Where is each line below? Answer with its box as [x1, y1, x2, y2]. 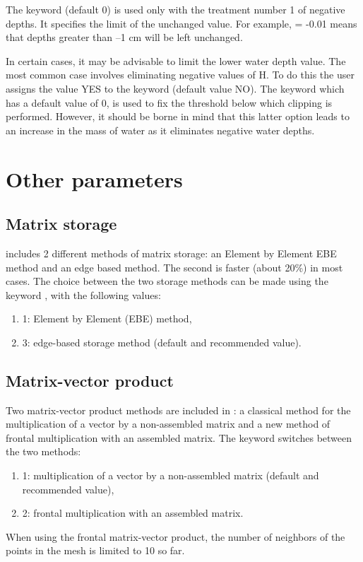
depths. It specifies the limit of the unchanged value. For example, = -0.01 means [6, 16, 357, 30]
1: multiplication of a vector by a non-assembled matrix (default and [22, 468, 319, 483]
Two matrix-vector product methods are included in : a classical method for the [6, 402, 351, 417]
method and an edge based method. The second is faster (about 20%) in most [6, 259, 343, 274]
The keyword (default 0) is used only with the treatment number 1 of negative [6, 2, 345, 16]
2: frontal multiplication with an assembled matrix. [22, 505, 244, 520]
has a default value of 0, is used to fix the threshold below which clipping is [6, 95, 333, 110]
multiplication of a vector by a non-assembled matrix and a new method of [6, 416, 331, 431]
